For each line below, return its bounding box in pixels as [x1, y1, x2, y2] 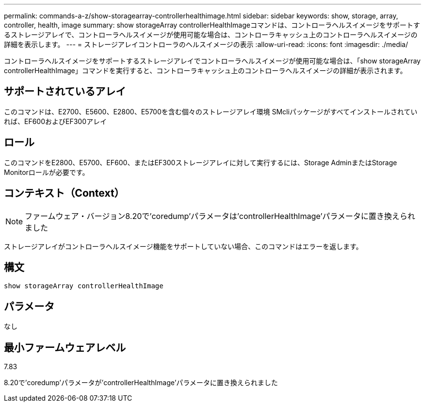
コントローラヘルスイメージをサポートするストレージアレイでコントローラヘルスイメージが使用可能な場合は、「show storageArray [4, 57, 421, 65]
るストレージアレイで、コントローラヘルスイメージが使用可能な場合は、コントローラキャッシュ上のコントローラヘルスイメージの [4, 31, 418, 39]
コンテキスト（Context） [4, 187, 125, 200]
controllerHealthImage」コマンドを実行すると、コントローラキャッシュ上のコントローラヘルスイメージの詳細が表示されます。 [4, 66, 407, 75]
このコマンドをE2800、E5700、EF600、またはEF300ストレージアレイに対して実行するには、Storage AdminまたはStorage [4, 158, 397, 167]
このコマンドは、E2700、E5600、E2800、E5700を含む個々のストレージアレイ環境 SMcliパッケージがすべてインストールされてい [4, 107, 418, 116]
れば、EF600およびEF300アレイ [4, 117, 107, 125]
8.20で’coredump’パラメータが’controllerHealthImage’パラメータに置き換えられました [4, 378, 278, 387]
